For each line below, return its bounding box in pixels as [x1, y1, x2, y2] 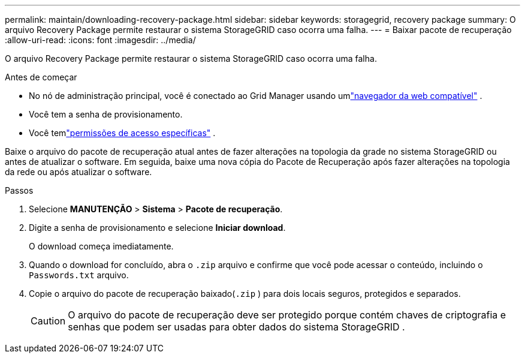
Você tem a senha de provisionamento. [29, 109, 183, 119]
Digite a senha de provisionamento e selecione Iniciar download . [29, 222, 286, 233]
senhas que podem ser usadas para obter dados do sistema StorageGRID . [68, 321, 405, 333]
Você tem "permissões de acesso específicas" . [29, 128, 216, 138]
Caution [31, 315, 66, 327]
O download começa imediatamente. [29, 241, 174, 251]
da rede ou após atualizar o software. [5, 167, 152, 177]
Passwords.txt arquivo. [29, 270, 129, 280]
